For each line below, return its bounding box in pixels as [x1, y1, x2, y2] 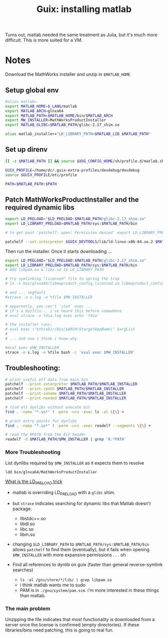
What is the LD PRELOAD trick [5, 479, 62, 486]
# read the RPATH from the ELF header [5, 432, 86, 437]
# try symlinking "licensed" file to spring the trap [5, 276, 120, 281]
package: [12, 506, 32, 512]
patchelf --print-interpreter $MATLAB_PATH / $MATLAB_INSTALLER [5, 382, 137, 387]
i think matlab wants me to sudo [19, 582, 86, 588]
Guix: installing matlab [36, 4, 131, 15]
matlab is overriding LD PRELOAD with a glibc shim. [12, 490, 115, 497]
